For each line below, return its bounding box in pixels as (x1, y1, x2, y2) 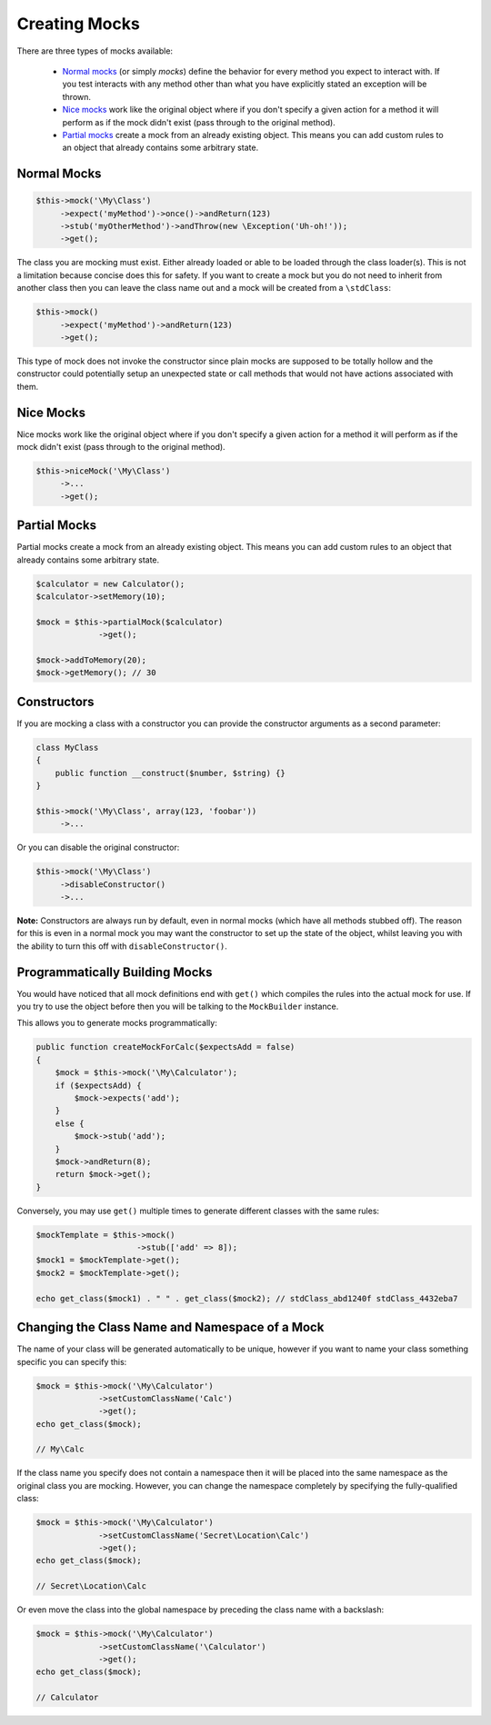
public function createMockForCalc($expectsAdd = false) (35, 1042, 296, 1052)
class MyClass (35, 742, 99, 753)
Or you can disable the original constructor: (16, 842, 180, 853)
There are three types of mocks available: (16, 45, 173, 56)
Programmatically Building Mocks (16, 964, 213, 980)
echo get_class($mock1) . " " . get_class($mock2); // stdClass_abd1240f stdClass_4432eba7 (35, 1293, 458, 1303)
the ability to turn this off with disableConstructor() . (16, 941, 227, 952)
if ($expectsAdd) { (55, 1080, 143, 1091)
